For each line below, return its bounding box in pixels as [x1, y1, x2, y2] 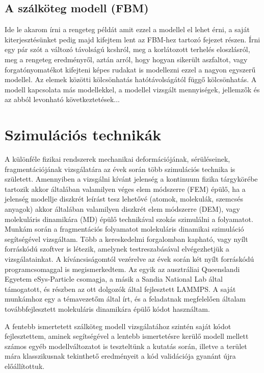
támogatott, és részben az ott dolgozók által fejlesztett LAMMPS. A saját [5, 283, 236, 294]
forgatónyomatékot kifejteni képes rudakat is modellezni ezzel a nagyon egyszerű [5, 64, 256, 74]
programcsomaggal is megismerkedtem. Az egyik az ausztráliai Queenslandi [5, 263, 240, 274]
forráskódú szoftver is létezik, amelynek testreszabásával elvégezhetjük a [5, 243, 229, 254]
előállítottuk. [5, 360, 45, 371]
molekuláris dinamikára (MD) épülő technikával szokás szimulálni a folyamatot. [5, 213, 253, 224]
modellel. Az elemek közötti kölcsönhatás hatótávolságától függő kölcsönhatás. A [5, 74, 257, 85]
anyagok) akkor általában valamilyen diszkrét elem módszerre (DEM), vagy [5, 204, 240, 214]
